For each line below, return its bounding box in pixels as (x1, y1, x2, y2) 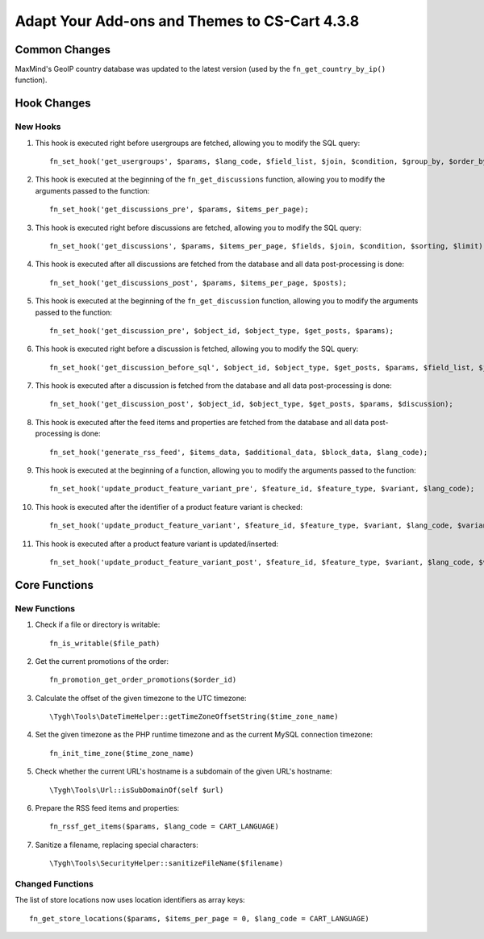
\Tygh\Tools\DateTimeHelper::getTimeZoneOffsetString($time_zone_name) (49, 712, 339, 721)
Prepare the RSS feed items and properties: (35, 803, 180, 813)
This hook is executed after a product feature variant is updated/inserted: (35, 539, 278, 549)
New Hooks (15, 121, 61, 132)
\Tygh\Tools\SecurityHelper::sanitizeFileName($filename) (49, 859, 284, 868)
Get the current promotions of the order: (35, 656, 169, 666)
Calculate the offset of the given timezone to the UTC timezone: (35, 693, 247, 703)
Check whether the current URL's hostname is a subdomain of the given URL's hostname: (35, 766, 332, 776)
